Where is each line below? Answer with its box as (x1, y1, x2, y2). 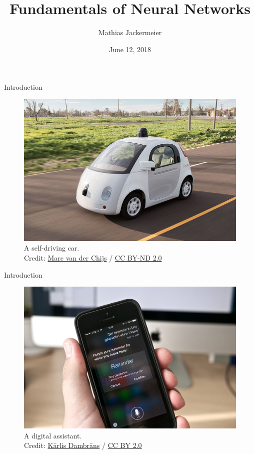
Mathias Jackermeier (98, 27, 162, 38)
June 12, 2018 (108, 44, 151, 54)
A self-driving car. (24, 243, 79, 253)
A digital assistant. (24, 430, 82, 440)
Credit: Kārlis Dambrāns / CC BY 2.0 (24, 440, 142, 450)
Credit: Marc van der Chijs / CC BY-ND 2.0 (24, 252, 162, 263)
